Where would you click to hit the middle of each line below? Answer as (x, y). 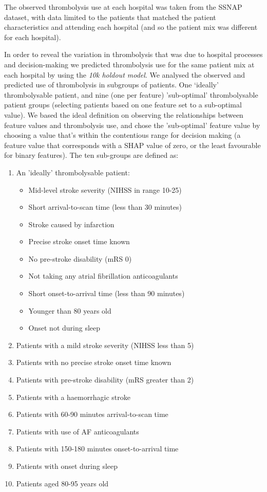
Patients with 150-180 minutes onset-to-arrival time (97, 449)
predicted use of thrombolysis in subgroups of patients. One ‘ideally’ (111, 85)
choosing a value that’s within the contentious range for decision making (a (122, 135)
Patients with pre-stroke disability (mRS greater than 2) (105, 380)
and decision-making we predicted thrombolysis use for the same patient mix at (129, 64)
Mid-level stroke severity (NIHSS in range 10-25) (105, 189)
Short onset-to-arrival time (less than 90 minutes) (107, 293)
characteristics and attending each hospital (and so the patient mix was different (131, 27)
